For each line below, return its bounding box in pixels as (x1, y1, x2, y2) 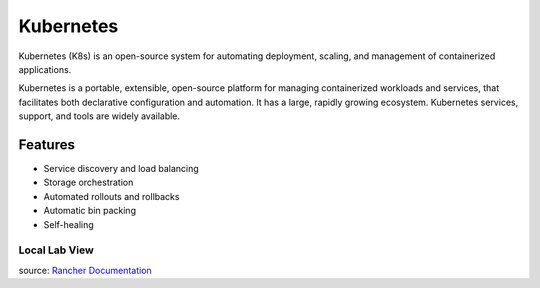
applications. (18, 63, 72, 75)
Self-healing (43, 218, 94, 230)
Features (18, 136, 75, 153)
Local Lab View (18, 243, 94, 257)
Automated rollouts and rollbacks (43, 190, 180, 202)
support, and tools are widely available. (18, 110, 180, 122)
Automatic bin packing (43, 205, 137, 217)
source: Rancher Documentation (18, 264, 152, 276)
